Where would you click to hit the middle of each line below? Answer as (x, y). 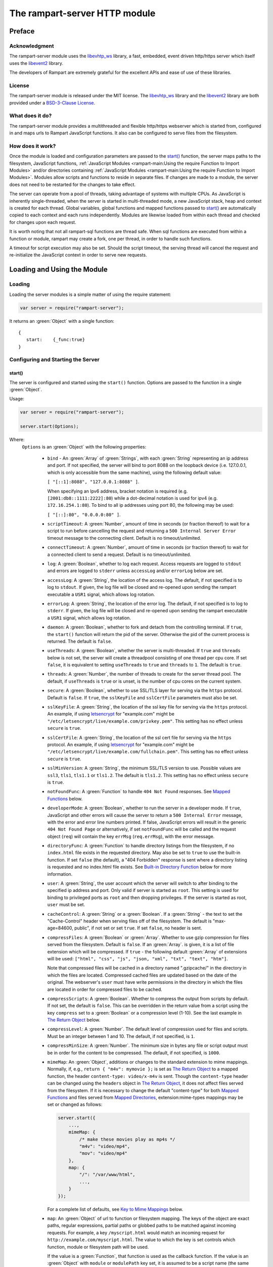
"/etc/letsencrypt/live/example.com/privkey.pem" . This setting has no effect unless (145, 721)
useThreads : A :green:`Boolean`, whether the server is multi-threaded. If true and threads (144, 651)
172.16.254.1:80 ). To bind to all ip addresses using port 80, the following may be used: (141, 505)
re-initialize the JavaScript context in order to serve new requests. (78, 255)
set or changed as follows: (75, 1104)
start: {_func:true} (56, 340)
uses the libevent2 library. (36, 63)
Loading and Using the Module (59, 269)
